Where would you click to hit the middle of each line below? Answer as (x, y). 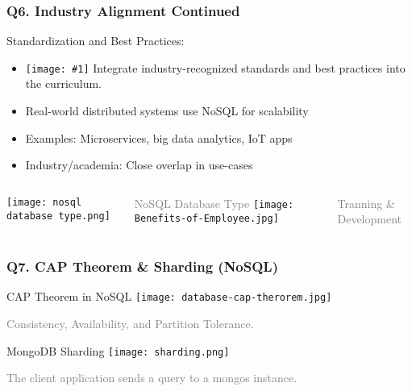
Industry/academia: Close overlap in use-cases (139, 165)
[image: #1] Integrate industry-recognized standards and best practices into (215, 67)
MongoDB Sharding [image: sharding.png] (118, 350)
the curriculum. (64, 83)
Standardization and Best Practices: (96, 41)
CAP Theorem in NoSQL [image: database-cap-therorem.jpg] (169, 296)
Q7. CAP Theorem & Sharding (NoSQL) (143, 266)
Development (370, 219)
